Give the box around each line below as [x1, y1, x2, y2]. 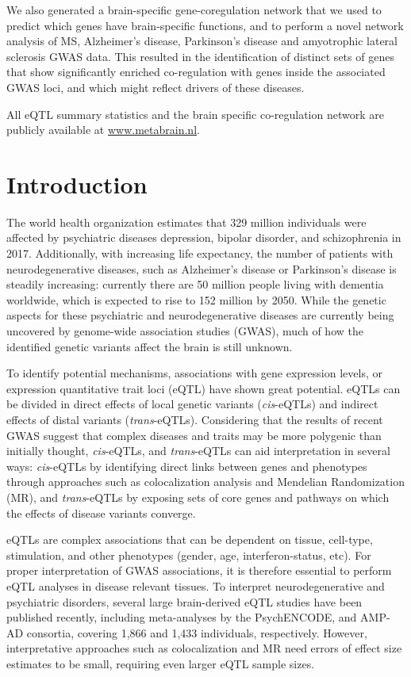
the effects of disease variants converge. [6, 504, 196, 521]
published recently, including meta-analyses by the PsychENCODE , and [6, 609, 357, 625]
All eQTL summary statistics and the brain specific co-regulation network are [6, 105, 384, 122]
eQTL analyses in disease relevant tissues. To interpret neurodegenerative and [6, 577, 385, 594]
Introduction [6, 167, 148, 200]
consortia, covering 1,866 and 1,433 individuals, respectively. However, [26, 624, 367, 641]
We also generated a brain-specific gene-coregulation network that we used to [6, 2, 382, 17]
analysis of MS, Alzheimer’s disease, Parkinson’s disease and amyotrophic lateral [6, 33, 398, 49]
